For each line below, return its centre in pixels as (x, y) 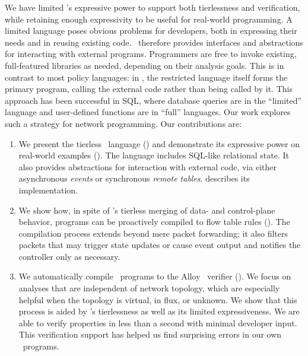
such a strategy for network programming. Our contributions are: (123, 123)
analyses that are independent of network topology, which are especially (149, 288)
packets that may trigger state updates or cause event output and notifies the (160, 245)
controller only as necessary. (69, 256)
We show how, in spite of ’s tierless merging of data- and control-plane (147, 210)
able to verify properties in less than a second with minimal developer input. (158, 322)
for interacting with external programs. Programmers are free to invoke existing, (151, 54)
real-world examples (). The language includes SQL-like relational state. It (154, 155)
